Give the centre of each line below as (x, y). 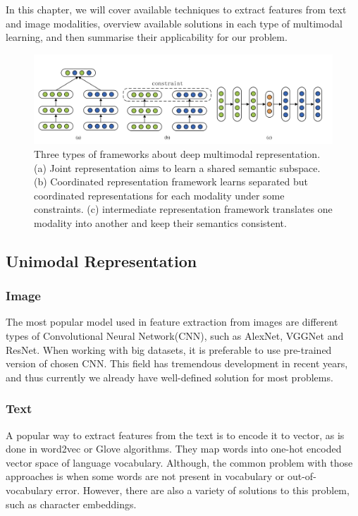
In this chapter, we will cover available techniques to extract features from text (176, 9)
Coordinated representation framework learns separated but (179, 182)
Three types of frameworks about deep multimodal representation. (177, 153)
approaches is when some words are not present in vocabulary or (145, 476)
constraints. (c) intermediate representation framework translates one (183, 209)
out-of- (302, 476)
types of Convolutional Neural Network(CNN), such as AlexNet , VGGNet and (175, 336)
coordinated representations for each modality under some (159, 195)
